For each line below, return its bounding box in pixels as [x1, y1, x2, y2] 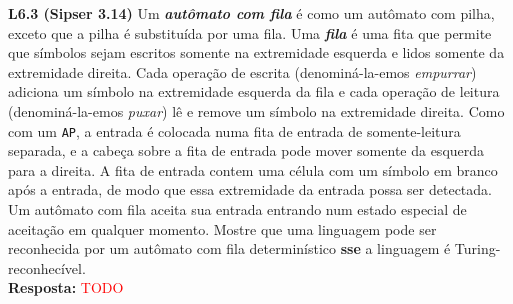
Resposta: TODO [8, 277, 124, 298]
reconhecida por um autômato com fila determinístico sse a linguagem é [8, 238, 451, 259]
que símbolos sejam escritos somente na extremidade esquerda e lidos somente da [8, 42, 505, 63]
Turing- [454, 238, 501, 259]
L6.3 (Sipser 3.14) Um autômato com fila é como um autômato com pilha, [8, 3, 495, 23]
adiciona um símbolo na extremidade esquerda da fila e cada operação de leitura [8, 81, 500, 102]
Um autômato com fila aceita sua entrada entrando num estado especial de [8, 199, 467, 219]
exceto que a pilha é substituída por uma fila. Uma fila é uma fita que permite [8, 22, 492, 43]
